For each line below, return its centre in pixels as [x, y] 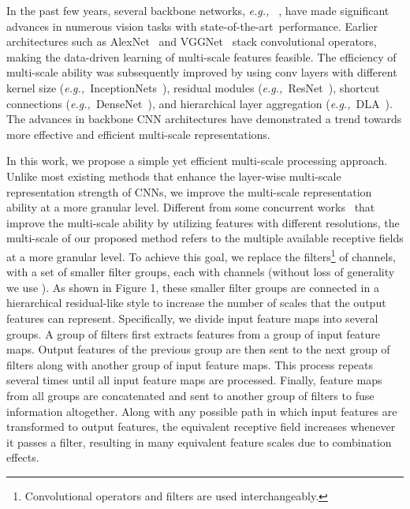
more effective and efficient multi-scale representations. [138, 134]
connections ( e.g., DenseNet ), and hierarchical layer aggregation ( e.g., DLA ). [199, 103]
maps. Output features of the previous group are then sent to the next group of [198, 349]
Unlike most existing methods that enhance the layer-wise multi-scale [174, 176]
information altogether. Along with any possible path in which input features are [202, 411]
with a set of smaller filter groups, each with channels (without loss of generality [201, 272]
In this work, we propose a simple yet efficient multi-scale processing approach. [197, 161]
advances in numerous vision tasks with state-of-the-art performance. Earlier [192, 26]
